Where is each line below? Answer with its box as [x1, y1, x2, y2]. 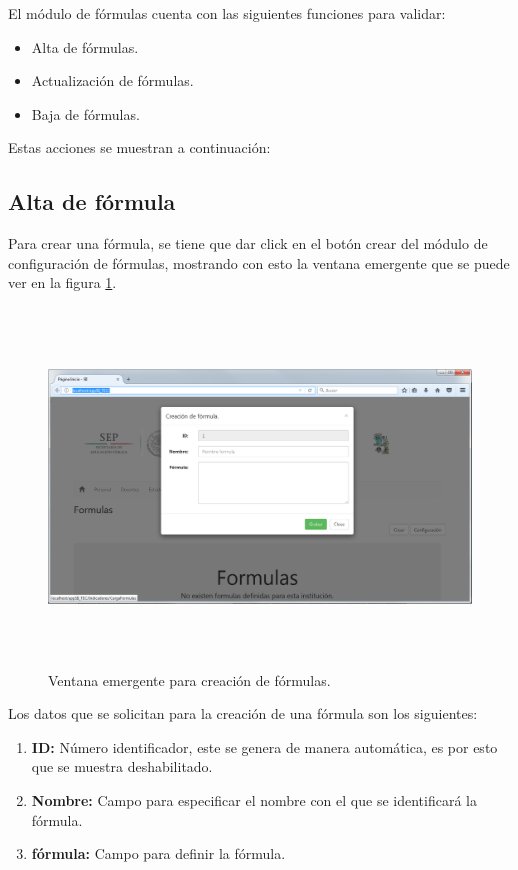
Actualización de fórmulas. [31, 70, 194, 91]
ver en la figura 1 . [8, 272, 117, 293]
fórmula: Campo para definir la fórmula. [31, 843, 286, 864]
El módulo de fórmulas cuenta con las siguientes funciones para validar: [8, 3, 446, 23]
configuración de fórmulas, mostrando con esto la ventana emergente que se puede [8, 252, 510, 273]
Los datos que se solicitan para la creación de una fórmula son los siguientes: [8, 703, 478, 724]
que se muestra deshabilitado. [31, 756, 213, 777]
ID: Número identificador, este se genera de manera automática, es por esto [31, 736, 498, 757]
